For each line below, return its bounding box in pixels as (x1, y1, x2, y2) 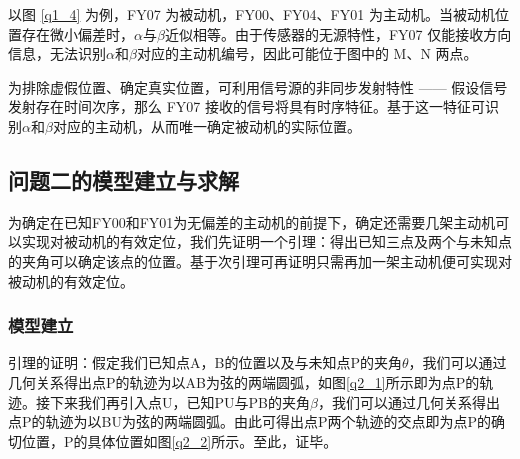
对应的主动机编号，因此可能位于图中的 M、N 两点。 (136, 43, 478, 64)
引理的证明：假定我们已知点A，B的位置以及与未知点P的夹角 (8, 352, 402, 373)
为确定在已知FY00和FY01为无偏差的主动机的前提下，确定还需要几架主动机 (8, 211, 496, 232)
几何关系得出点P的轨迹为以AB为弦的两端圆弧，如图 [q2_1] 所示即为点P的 (8, 371, 480, 392)
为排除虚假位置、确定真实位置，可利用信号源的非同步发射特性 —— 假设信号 (8, 76, 508, 97)
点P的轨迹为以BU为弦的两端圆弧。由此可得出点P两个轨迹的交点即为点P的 (8, 411, 492, 432)
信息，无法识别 (8, 43, 106, 64)
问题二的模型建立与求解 (8, 164, 239, 195)
